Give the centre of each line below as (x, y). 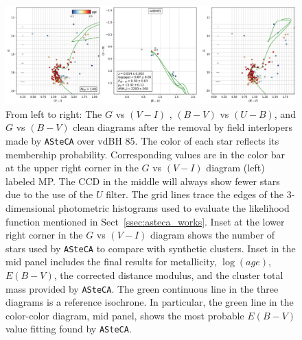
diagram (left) (235, 168)
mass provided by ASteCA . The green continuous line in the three (142, 288)
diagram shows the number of (213, 235)
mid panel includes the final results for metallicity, (111, 262)
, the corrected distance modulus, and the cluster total (169, 275)
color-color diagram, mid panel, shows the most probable (125, 315)
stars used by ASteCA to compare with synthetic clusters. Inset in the (151, 248)
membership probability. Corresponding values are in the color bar (145, 154)
